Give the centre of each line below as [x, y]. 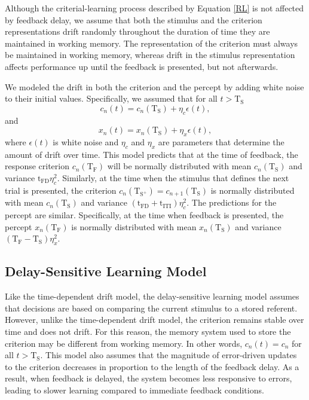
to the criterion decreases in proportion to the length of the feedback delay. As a [152, 366]
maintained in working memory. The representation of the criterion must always [152, 43]
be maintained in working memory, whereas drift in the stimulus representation [150, 55]
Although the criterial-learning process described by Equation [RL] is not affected [154, 8]
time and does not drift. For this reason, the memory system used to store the [148, 331]
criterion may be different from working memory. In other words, [124, 343]
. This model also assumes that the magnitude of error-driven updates [169, 355]
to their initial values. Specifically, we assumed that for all [111, 98]
